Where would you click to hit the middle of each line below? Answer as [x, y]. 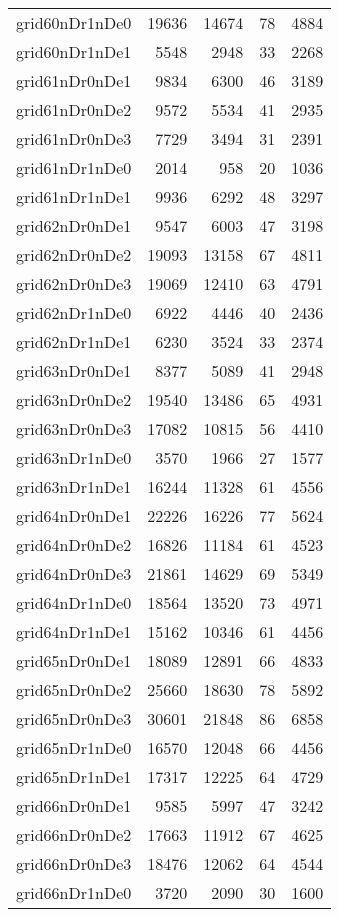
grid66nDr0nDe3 [74, 863]
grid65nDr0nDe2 [74, 689]
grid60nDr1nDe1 [74, 51]
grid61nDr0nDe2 [74, 109]
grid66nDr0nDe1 [74, 805]
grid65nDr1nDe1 [74, 776]
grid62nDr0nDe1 [74, 225]
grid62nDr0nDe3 [74, 283]
